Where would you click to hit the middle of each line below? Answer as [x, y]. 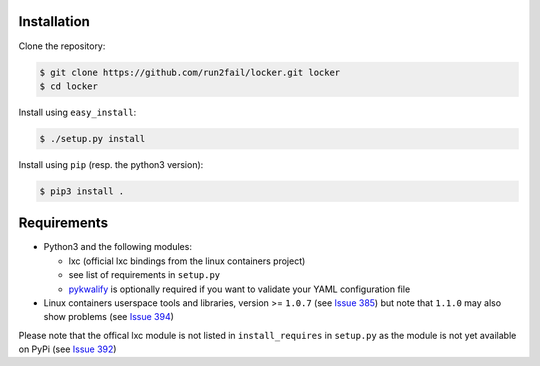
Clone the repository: [62, 46]
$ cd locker [69, 86]
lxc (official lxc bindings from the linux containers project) [187, 261]
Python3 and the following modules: [117, 247]
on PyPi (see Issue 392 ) [67, 349]
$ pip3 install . [82, 191]
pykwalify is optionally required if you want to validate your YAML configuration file [239, 289]
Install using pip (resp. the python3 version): [111, 164]
